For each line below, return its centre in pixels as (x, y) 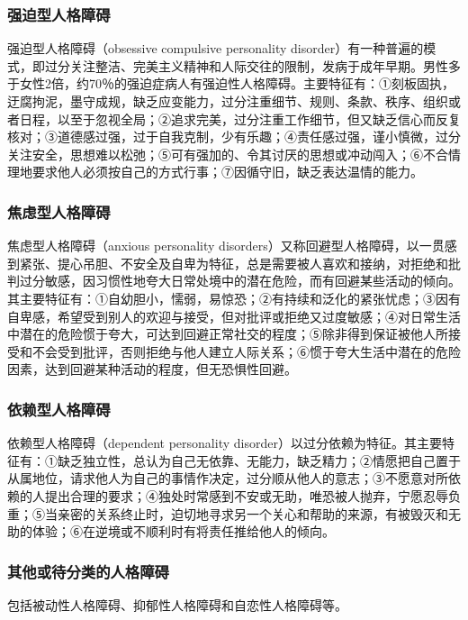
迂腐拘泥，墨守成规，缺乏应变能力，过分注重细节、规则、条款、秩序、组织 (228, 101)
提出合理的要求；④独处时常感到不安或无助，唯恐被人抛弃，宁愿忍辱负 (252, 495)
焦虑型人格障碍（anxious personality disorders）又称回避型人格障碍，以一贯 (226, 246)
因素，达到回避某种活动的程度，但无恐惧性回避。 (152, 369)
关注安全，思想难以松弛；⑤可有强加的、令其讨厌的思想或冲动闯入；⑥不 (221, 154)
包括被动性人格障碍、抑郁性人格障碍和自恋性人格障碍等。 (177, 604)
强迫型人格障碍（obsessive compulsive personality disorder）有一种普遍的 (216, 48)
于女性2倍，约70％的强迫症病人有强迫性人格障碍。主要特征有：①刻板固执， (231, 83)
